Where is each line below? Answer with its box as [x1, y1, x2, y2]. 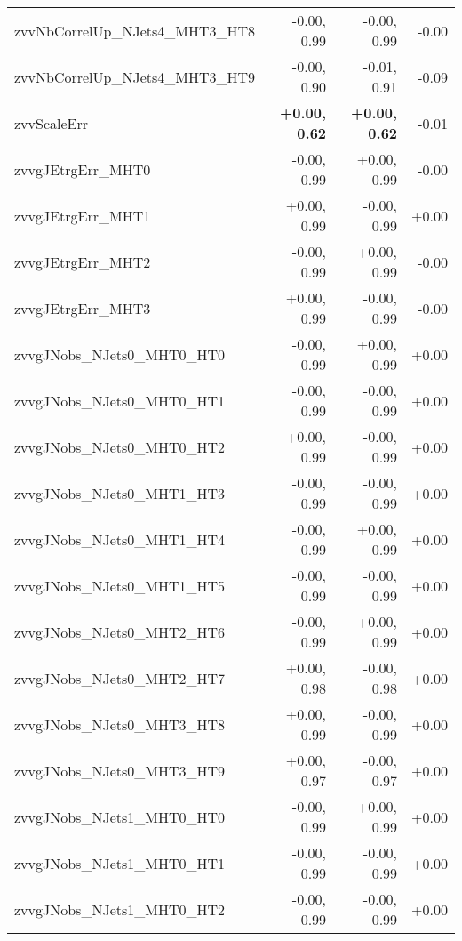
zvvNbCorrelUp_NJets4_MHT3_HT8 [14, 20, 256, 41]
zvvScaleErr [14, 112, 88, 133]
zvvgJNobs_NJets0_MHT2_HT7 [14, 667, 226, 688]
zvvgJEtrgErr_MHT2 [14, 251, 151, 272]
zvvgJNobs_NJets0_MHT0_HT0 [14, 343, 226, 365]
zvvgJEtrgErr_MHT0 [14, 158, 151, 180]
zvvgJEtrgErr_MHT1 [14, 205, 151, 226]
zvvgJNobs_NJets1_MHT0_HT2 [14, 898, 226, 920]
